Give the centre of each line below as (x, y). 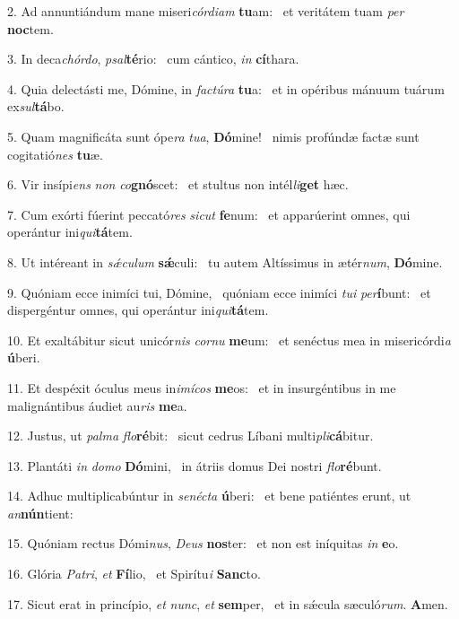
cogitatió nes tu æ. (55, 154)
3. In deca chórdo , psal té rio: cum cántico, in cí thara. (153, 59)
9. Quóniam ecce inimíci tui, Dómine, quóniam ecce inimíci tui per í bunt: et (219, 292)
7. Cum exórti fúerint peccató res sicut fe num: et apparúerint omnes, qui (209, 214)
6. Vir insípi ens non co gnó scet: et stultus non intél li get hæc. (178, 184)
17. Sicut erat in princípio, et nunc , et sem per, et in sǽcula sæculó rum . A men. (228, 603)
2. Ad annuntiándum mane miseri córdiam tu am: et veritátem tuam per (206, 11)
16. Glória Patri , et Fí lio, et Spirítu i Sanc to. (134, 574)
